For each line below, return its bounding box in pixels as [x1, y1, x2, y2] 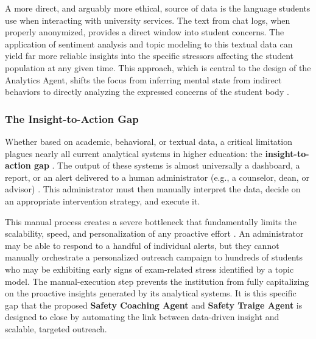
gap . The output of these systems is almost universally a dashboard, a [34, 159, 300, 172]
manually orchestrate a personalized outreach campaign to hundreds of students [5, 251, 303, 264]
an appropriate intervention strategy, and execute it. [5, 194, 200, 207]
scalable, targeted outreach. [5, 322, 107, 335]
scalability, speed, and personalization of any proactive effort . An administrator [5, 227, 304, 240]
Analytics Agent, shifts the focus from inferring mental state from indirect [5, 73, 282, 86]
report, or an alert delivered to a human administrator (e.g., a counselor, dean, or [5, 170, 309, 183]
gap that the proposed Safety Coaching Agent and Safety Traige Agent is [5, 298, 303, 311]
